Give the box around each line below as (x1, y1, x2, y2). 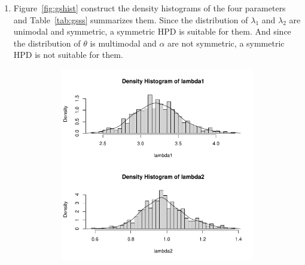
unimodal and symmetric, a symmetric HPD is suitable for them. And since (13, 25, 291, 38)
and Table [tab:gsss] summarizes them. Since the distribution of (13, 13, 248, 26)
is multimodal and (90, 36, 157, 49)
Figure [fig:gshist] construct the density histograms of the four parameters (13, 2, 286, 14)
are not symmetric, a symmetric (167, 36, 285, 49)
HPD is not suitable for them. (13, 48, 123, 61)
